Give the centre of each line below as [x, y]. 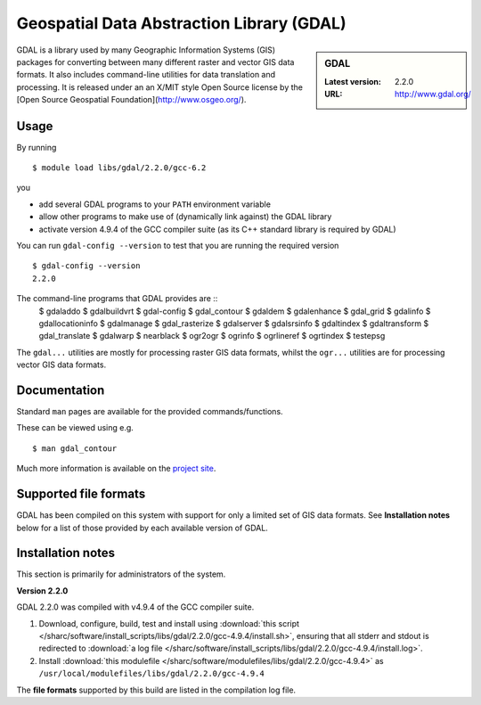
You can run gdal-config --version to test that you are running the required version [178, 246]
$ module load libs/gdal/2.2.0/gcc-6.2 [119, 168]
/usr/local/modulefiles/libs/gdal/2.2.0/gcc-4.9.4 [151, 674]
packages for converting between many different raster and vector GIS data [155, 61]
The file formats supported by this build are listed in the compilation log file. [156, 690]
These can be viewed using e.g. [75, 428]
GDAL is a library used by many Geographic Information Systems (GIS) [146, 50]
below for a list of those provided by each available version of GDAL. [143, 528]
